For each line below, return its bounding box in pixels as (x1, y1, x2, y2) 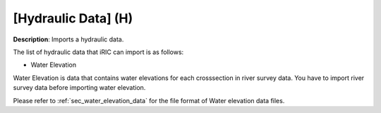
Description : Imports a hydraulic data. (13, 35, 124, 44)
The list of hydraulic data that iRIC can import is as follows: (13, 48, 184, 56)
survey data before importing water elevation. (13, 84, 146, 92)
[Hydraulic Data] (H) (13, 11, 133, 26)
